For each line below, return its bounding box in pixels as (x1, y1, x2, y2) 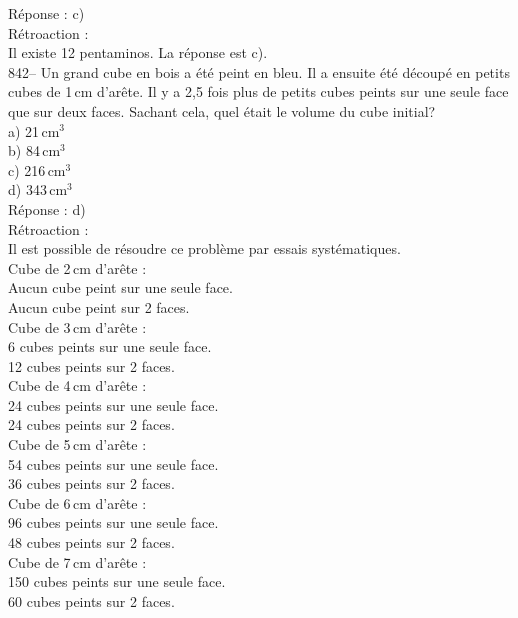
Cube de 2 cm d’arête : (8, 257, 147, 278)
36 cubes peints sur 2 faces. (8, 473, 175, 494)
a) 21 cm (8, 120, 60, 141)
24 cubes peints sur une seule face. (8, 394, 219, 415)
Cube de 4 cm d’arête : (8, 375, 147, 396)
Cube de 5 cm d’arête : (8, 434, 147, 455)
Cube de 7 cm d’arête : (8, 551, 147, 572)
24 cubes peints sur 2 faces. (8, 414, 175, 435)
